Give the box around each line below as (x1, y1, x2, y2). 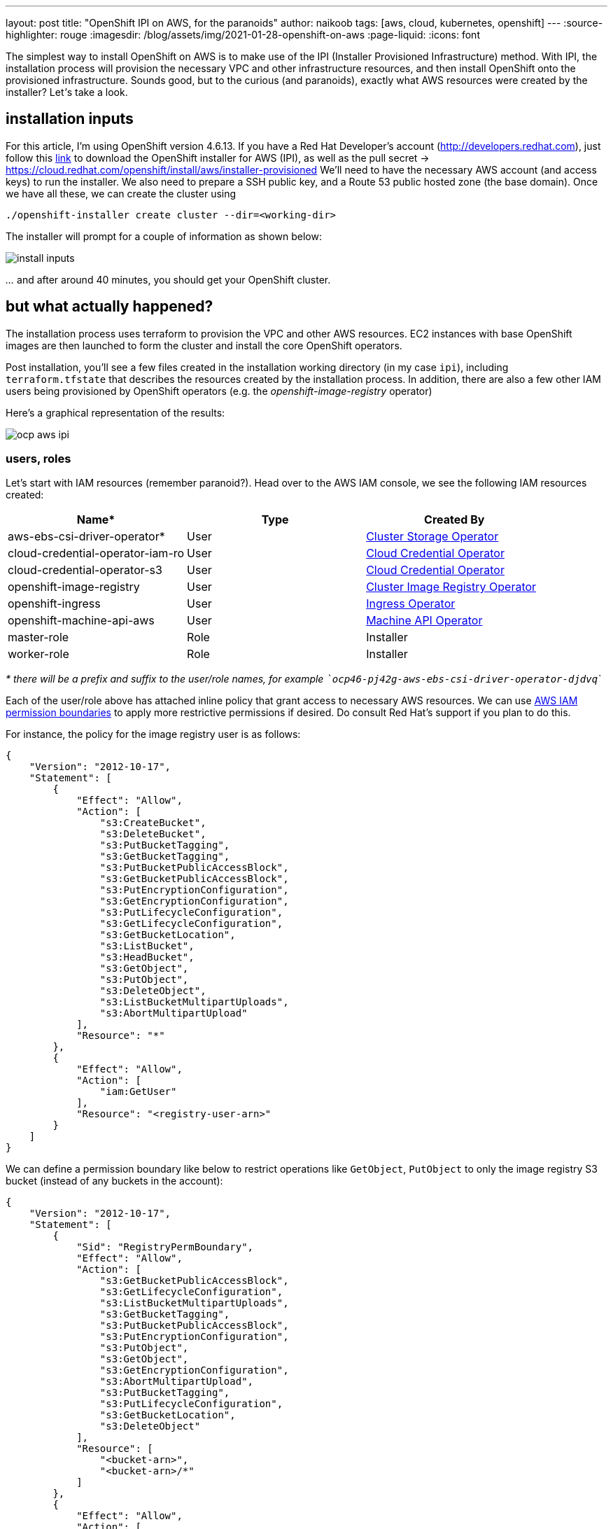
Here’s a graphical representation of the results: (6, 406, 225, 419)
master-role (8, 630, 69, 645)
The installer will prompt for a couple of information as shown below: (6, 230, 322, 242)
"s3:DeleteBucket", (99, 828, 206, 840)
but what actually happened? (6, 298, 213, 316)
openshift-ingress (8, 596, 101, 611)
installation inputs (6, 110, 134, 128)
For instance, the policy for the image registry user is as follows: (6, 728, 301, 741)
